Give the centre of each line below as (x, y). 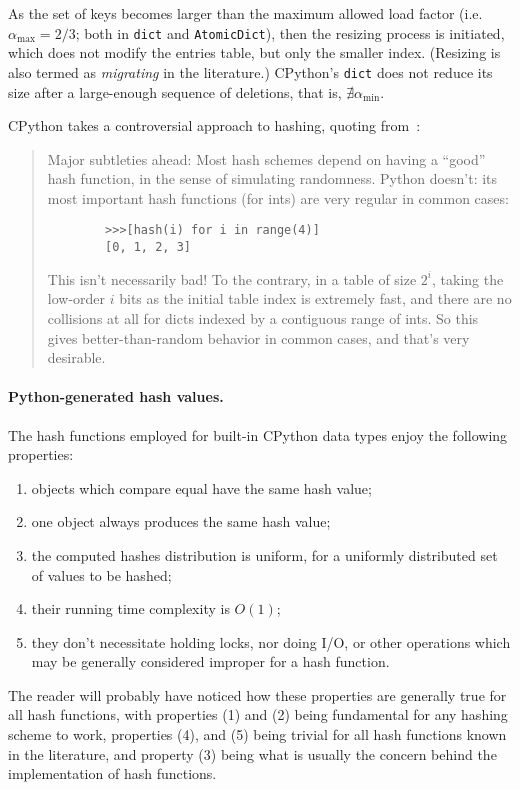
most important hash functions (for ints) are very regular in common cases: (278, 197)
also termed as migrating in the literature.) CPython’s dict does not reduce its (250, 71)
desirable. (76, 357)
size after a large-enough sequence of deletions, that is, (175, 91)
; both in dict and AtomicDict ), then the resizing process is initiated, (290, 32)
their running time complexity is (130, 608)
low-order (76, 298)
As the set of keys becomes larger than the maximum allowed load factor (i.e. (245, 13)
